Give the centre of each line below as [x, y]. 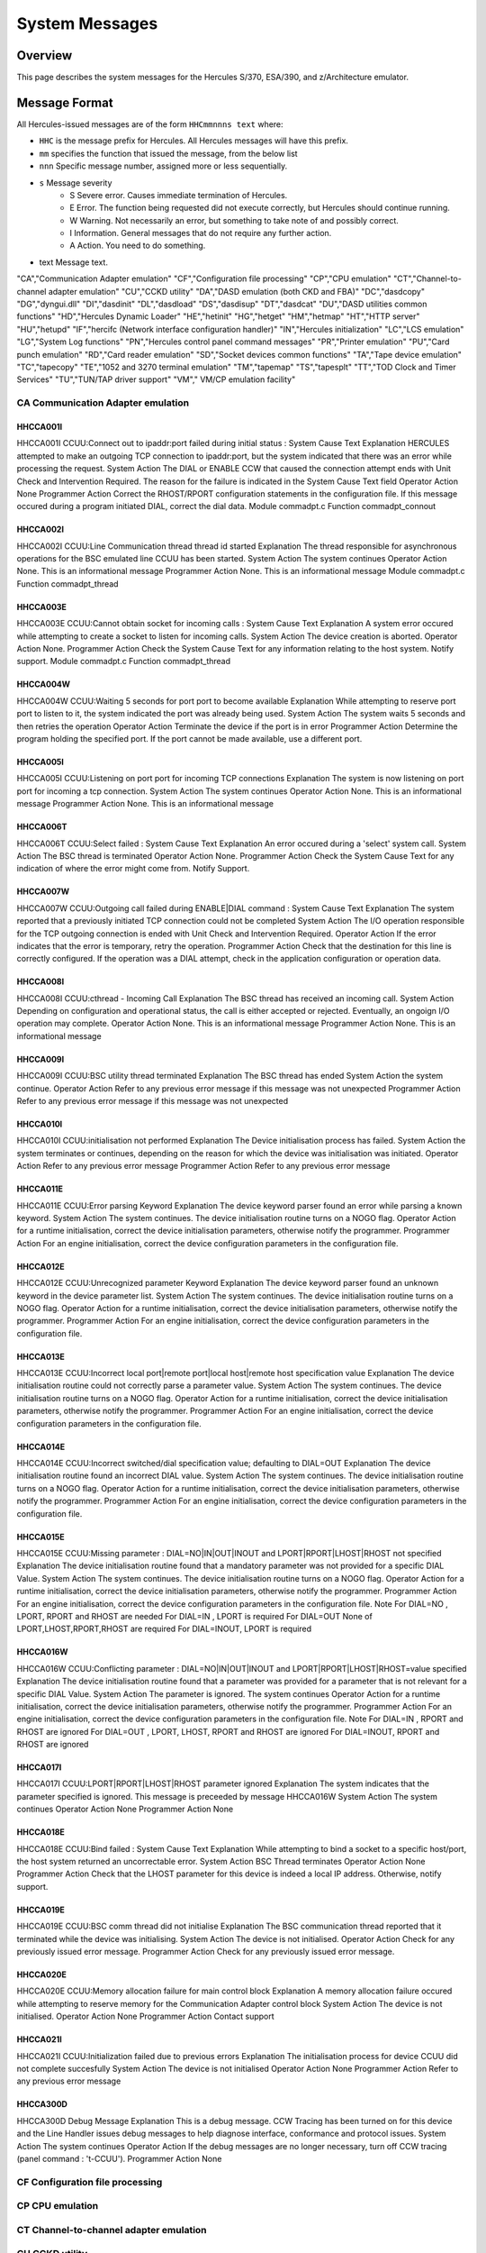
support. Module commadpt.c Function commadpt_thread [124, 661]
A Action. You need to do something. [138, 246]
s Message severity [76, 182]
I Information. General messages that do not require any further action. [201, 233]
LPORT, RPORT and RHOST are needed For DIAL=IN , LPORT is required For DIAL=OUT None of [194, 1616]
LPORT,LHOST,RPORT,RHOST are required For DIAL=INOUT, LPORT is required [164, 1629]
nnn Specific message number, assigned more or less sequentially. [163, 166]
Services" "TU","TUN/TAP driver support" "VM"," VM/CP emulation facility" [156, 379]
